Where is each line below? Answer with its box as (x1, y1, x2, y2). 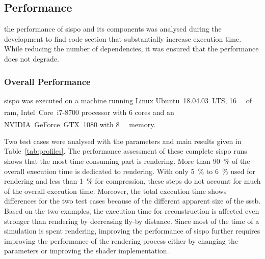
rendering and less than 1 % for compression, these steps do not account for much (4, 176, 261, 186)
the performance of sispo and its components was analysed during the (4, 23, 222, 34)
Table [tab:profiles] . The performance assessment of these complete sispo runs (4, 146, 247, 156)
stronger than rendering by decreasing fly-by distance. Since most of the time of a (4, 215, 259, 226)
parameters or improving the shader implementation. (4, 245, 169, 256)
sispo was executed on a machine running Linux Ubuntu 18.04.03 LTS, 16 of (4, 95, 252, 105)
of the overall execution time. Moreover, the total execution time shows (4, 185, 227, 196)
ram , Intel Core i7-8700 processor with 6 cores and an (4, 107, 174, 118)
